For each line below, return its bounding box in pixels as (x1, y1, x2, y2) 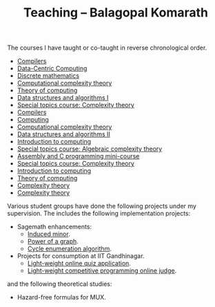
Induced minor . (27, 230, 70, 238)
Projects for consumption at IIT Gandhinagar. (17, 252, 145, 260)
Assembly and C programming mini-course (17, 152, 140, 160)
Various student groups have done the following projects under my (7, 202, 196, 211)
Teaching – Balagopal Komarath (23, 5, 209, 21)
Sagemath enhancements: (17, 222, 92, 231)
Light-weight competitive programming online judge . (27, 266, 177, 275)
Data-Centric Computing (17, 64, 88, 73)
